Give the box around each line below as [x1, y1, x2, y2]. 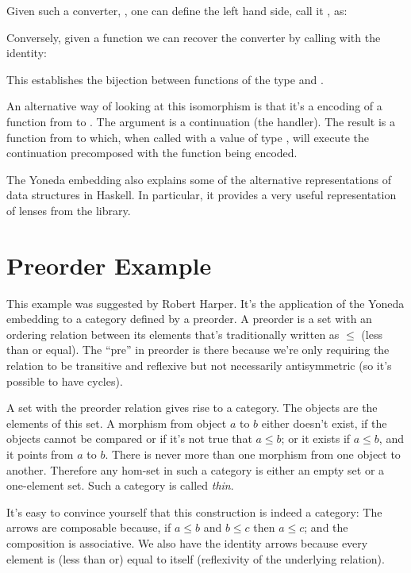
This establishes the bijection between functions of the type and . [6, 71, 324, 87]
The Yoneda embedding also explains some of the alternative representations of [6, 171, 392, 187]
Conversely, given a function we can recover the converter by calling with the [6, 29, 381, 45]
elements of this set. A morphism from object [6, 414, 227, 431]
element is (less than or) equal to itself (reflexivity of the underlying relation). [6, 550, 385, 567]
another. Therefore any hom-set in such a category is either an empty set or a [6, 461, 385, 478]
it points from [6, 446, 74, 462]
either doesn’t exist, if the [261, 414, 387, 431]
